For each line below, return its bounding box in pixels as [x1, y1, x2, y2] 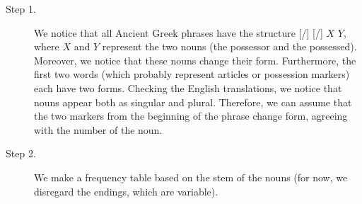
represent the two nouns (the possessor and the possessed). [102, 39, 357, 54]
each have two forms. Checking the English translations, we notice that [34, 80, 342, 95]
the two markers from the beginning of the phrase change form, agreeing [34, 108, 348, 123]
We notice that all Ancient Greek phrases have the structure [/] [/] [34, 25, 323, 40]
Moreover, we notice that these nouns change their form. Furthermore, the [34, 52, 356, 67]
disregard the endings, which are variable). [34, 183, 218, 198]
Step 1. [6, 1, 36, 16]
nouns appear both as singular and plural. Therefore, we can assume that [34, 94, 352, 109]
